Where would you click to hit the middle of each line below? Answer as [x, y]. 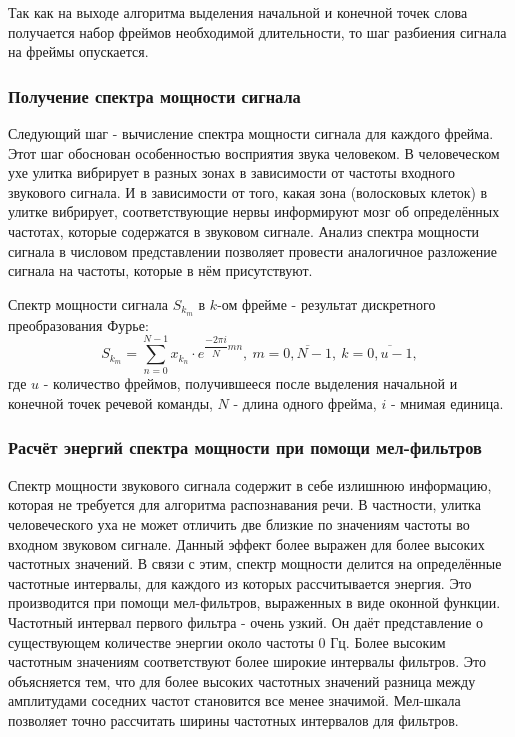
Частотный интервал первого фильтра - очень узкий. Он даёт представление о [246, 621]
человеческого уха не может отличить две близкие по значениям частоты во [239, 523]
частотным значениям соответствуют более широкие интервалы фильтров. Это [247, 661]
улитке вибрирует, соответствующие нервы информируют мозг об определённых [254, 211]
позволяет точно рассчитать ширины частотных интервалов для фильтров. [233, 719]
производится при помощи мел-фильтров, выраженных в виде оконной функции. [254, 602]
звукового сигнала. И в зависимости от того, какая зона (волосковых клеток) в [248, 191]
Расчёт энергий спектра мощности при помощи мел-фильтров [245, 447]
